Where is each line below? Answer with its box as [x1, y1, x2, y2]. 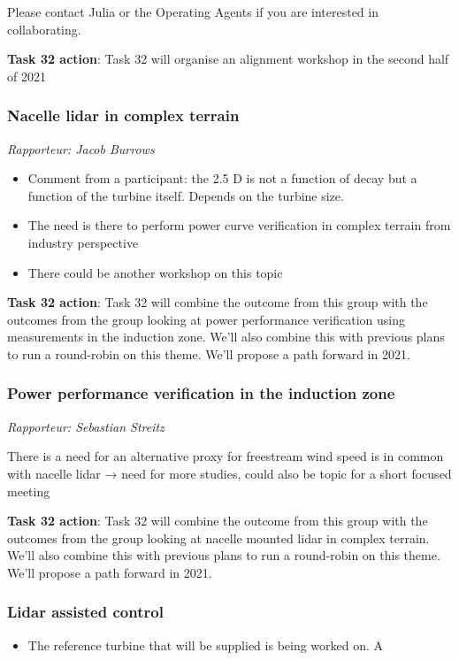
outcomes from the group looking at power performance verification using [7, 310, 405, 328]
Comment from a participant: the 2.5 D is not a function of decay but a [27, 169, 417, 188]
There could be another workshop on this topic [27, 263, 283, 281]
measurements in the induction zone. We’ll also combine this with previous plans [7, 327, 445, 346]
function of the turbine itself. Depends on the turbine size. [27, 186, 344, 204]
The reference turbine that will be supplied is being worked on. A [27, 635, 384, 654]
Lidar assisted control [7, 601, 164, 623]
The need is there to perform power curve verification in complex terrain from [27, 216, 451, 234]
